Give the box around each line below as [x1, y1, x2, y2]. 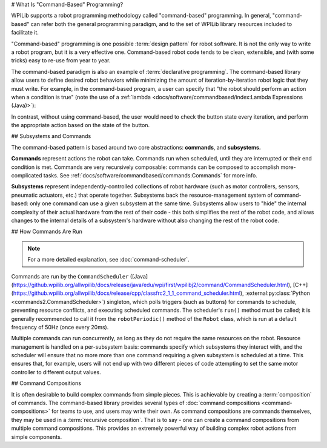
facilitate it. [11, 29, 39, 36]
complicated [11, 172, 42, 179]
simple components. [11, 433, 62, 440]
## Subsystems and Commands [11, 133, 91, 140]
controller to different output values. [11, 368, 101, 375]
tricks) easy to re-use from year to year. [11, 57, 111, 64]
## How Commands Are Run [11, 228, 83, 236]
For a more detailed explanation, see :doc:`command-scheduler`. [27, 256, 190, 263]
